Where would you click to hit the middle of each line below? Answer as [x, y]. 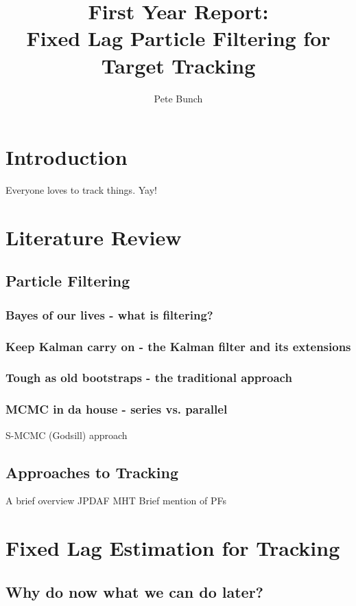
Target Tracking [178, 65]
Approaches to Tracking [92, 472]
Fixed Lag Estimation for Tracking [173, 548]
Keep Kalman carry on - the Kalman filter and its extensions [178, 346]
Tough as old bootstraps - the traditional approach [149, 378]
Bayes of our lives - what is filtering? [109, 314]
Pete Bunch [178, 98]
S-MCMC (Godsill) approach [67, 435]
